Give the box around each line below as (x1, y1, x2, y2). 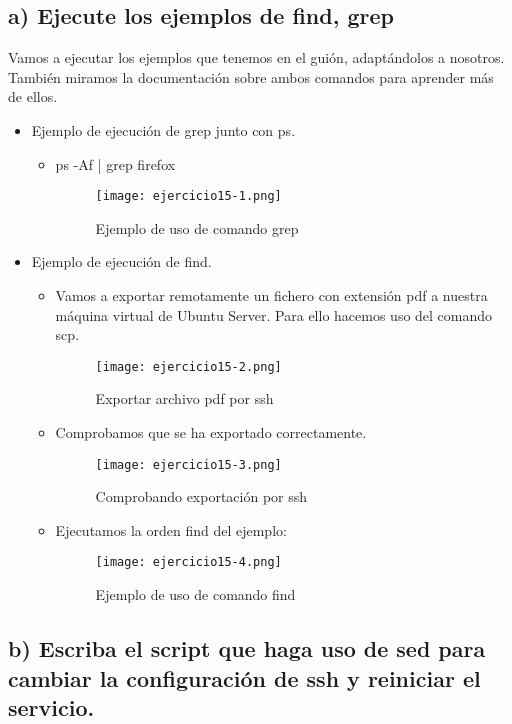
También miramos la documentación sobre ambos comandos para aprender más (8, 66, 494, 87)
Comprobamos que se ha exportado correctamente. (55, 422, 367, 443)
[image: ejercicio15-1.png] (95, 189, 282, 204)
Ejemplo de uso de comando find (95, 584, 296, 605)
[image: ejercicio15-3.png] (95, 457, 282, 472)
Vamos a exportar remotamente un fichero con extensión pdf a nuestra (55, 285, 488, 306)
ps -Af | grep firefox (55, 153, 176, 174)
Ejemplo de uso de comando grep (95, 217, 299, 238)
